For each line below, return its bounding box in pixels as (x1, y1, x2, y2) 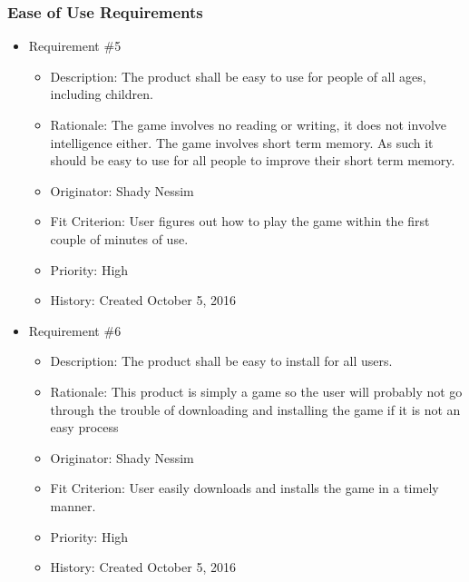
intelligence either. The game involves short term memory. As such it (50, 133, 434, 152)
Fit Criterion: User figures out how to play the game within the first (50, 212, 430, 231)
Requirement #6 (28, 321, 122, 340)
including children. (50, 84, 153, 104)
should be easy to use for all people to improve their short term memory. (50, 151, 455, 170)
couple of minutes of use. (50, 229, 189, 248)
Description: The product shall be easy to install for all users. (50, 351, 393, 370)
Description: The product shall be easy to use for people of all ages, (50, 66, 426, 85)
